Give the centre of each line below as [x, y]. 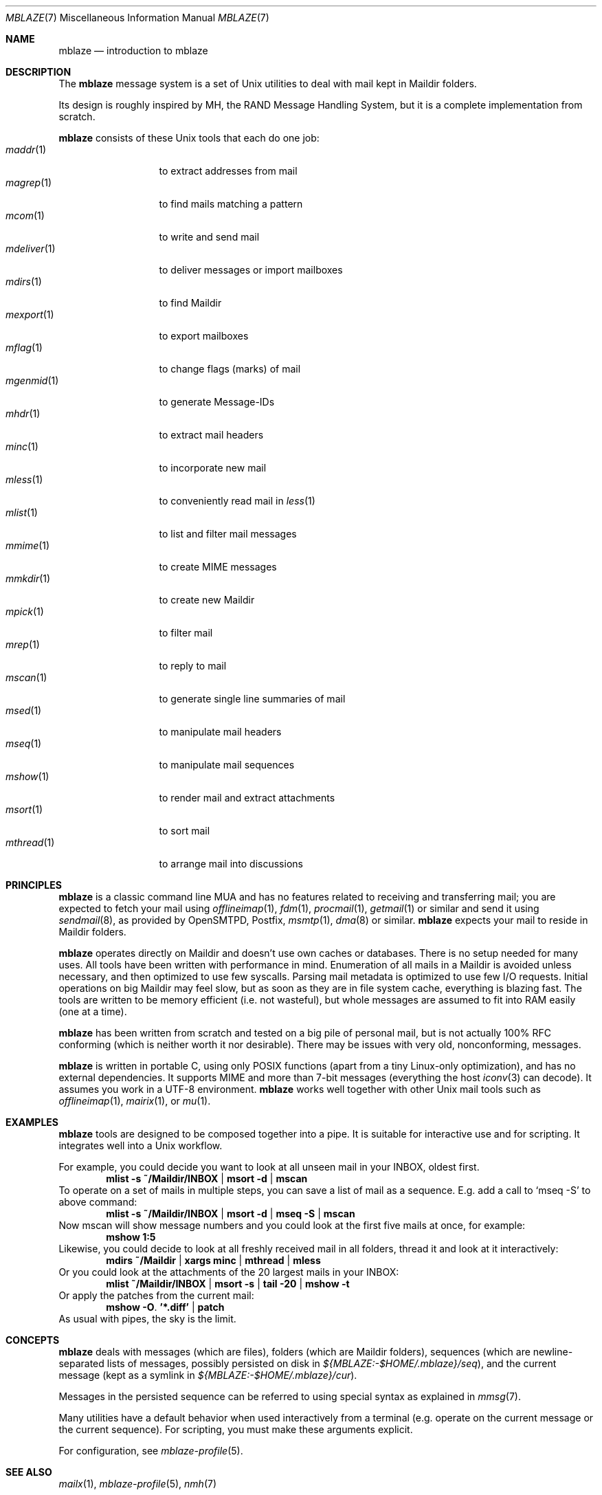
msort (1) [24, 809]
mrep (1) [23, 644]
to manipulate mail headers [220, 732]
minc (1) [22, 446]
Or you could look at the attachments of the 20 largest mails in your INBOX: [229, 1272]
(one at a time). [93, 1011]
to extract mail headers [211, 435]
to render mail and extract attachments [247, 798]
